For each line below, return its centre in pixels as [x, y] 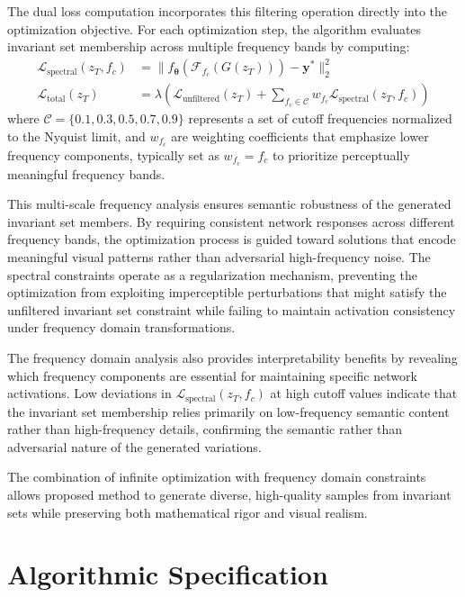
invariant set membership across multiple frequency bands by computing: [209, 46]
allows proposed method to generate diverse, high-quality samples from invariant [229, 495]
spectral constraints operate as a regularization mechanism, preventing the [212, 274]
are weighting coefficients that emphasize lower [300, 136]
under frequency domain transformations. [121, 327]
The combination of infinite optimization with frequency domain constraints [217, 477]
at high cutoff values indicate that [364, 393]
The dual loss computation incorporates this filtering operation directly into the [227, 11]
